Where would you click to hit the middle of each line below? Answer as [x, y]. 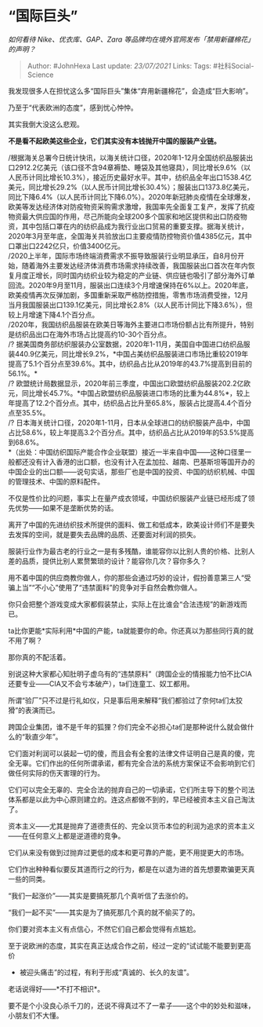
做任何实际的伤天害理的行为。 [56, 773]
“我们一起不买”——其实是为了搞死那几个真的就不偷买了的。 [104, 912]
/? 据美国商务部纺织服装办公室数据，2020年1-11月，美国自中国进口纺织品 [126, 344]
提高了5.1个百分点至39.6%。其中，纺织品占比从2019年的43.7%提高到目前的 [130, 364]
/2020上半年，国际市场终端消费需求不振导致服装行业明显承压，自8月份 [123, 255]
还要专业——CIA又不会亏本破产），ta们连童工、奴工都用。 [101, 683]
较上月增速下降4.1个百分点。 [54, 314]
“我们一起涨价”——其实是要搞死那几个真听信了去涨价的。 [101, 895]
